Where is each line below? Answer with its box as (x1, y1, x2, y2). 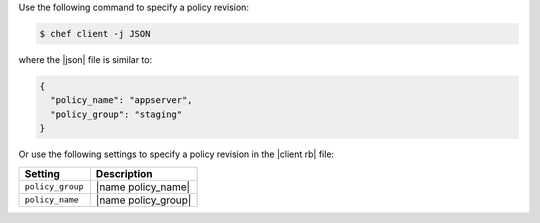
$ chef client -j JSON (39, 28, 151, 39)
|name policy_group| (95, 193, 192, 207)
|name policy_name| (95, 180, 190, 194)
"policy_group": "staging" (50, 108, 183, 120)
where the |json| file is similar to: (18, 53, 153, 65)
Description (95, 166, 154, 180)
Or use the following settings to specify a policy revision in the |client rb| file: (18, 148, 335, 160)
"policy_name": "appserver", (50, 95, 194, 106)
